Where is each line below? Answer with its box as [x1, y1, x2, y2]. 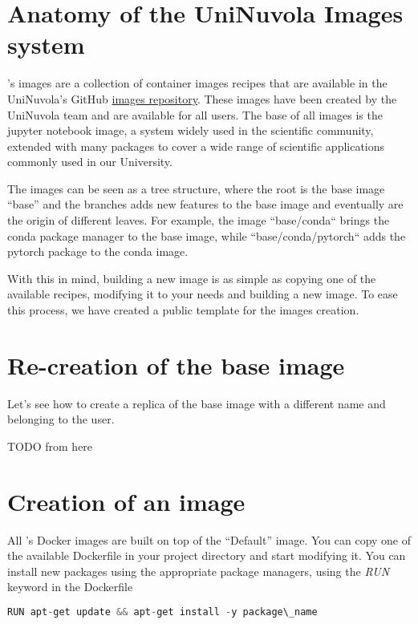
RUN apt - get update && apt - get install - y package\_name [7, 606, 318, 618]
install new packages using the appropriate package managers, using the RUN [7, 562, 390, 579]
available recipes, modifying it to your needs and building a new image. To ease [7, 286, 398, 302]
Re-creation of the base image [7, 348, 345, 381]
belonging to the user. [7, 411, 115, 427]
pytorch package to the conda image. [7, 243, 189, 260]
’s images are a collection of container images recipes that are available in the [7, 75, 388, 91]
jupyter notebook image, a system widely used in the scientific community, [7, 122, 374, 139]
